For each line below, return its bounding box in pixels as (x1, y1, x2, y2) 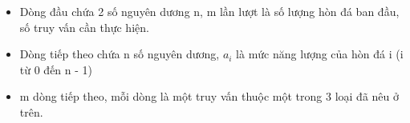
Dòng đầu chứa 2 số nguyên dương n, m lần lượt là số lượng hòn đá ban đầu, (19, 3, 400, 19)
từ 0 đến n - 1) (19, 61, 93, 77)
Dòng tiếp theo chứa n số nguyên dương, (19, 46, 220, 62)
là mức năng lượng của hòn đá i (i (236, 46, 404, 62)
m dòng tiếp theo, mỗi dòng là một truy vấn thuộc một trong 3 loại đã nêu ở (19, 88, 399, 105)
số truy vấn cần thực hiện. (19, 18, 149, 35)
